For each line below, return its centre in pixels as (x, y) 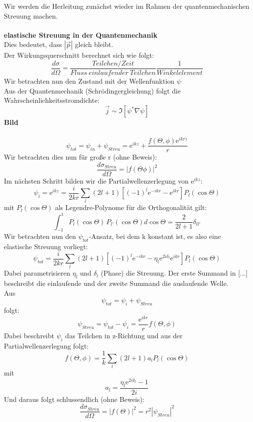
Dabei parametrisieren (37, 273)
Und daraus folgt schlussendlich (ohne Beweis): (74, 399)
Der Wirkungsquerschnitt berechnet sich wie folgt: (79, 55)
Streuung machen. (31, 15)
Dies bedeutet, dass (33, 44)
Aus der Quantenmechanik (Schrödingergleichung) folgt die (92, 90)
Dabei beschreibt (29, 335)
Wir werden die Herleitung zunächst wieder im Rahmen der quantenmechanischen (127, 6)
